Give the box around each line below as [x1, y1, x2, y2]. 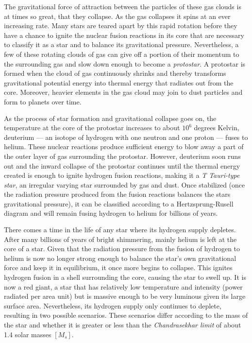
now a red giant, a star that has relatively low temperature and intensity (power [4, 281, 243, 292]
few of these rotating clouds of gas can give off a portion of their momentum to [4, 49, 239, 59]
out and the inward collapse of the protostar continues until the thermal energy [4, 160, 240, 171]
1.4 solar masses [4, 329, 51, 339]
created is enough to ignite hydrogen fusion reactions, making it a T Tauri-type [4, 170, 240, 180]
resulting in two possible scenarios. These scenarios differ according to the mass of [4, 310, 248, 320]
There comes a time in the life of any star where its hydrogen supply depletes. [4, 224, 236, 235]
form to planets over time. [4, 96, 82, 106]
